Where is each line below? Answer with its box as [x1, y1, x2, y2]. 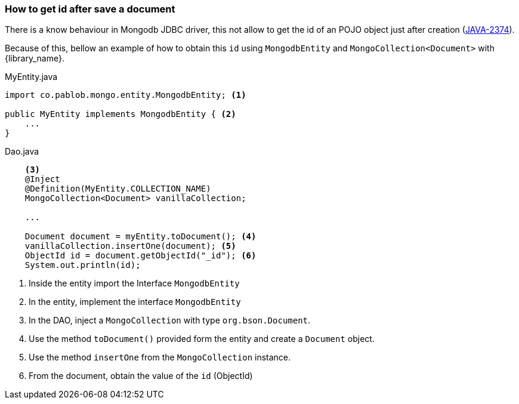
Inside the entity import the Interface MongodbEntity [29, 278, 240, 289]
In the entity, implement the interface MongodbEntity [29, 297, 241, 307]
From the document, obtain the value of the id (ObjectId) [29, 371, 253, 381]
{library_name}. [5, 53, 64, 64]
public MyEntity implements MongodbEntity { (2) [5, 109, 236, 119]
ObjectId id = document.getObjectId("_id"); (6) [24, 251, 257, 261]
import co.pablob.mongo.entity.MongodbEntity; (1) [5, 90, 246, 100]
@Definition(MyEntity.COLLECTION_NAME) [24, 184, 211, 194]
